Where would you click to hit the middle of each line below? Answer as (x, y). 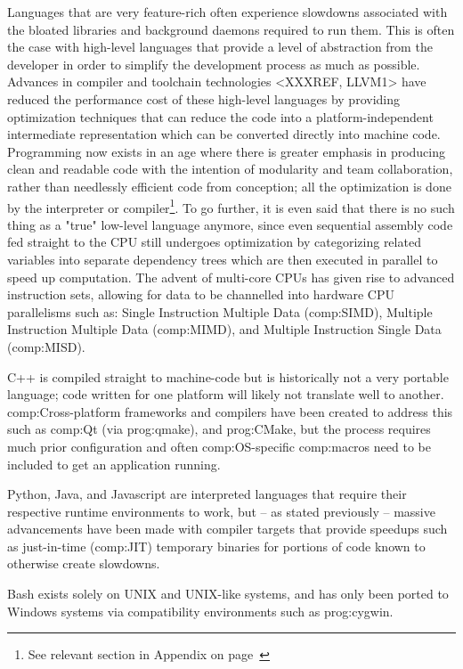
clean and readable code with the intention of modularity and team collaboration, (230, 169)
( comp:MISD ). (46, 346)
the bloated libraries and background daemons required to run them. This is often (231, 29)
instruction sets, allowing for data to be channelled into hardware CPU (201, 294)
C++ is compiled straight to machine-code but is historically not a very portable (228, 376)
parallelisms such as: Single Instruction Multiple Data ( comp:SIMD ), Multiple (220, 311)
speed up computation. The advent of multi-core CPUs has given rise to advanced (231, 277)
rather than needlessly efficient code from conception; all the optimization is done (229, 186)
